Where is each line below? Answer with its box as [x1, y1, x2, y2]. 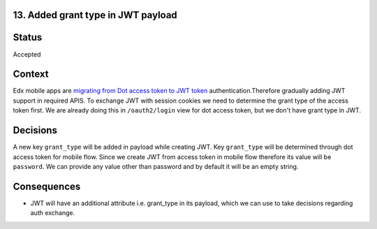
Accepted [13, 50, 41, 59]
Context [13, 68, 49, 80]
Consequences [13, 180, 81, 192]
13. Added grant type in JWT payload [13, 9, 177, 21]
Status [13, 31, 43, 43]
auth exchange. [30, 209, 75, 217]
